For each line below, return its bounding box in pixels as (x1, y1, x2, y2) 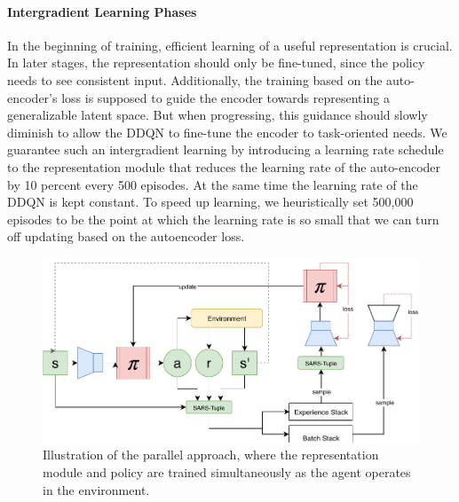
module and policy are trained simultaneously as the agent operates (43, 463, 411, 481)
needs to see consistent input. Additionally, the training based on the (7, 70, 383, 89)
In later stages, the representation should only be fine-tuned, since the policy (7, 53, 425, 72)
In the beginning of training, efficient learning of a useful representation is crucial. (7, 35, 453, 54)
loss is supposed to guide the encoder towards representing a (61, 88, 390, 106)
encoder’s (7, 88, 58, 106)
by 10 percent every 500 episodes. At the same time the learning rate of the (7, 175, 418, 193)
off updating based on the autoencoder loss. (7, 227, 245, 246)
